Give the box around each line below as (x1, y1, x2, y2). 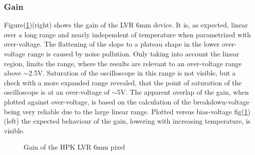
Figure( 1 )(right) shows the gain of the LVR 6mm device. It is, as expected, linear (4, 20, 248, 30)
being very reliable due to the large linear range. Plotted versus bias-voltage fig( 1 (4, 106, 248, 116)
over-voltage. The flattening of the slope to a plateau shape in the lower (4, 39, 220, 49)
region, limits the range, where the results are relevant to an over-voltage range (4, 58, 242, 68)
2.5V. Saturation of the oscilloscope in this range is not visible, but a (28, 68, 236, 78)
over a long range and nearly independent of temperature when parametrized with (4, 29, 251, 39)
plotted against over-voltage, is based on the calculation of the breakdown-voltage (4, 96, 250, 106)
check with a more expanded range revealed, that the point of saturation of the (4, 77, 242, 87)
